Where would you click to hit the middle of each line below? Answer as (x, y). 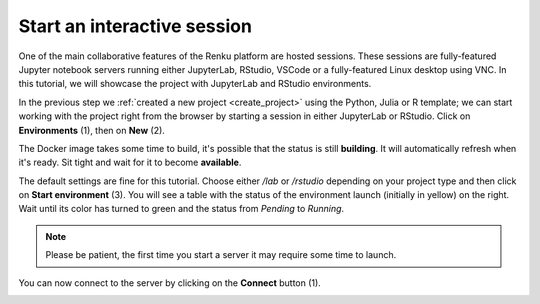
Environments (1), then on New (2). (91, 130)
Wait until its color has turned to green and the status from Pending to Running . (181, 209)
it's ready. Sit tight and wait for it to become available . (130, 162)
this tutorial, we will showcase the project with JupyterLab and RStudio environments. (195, 84)
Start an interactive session (135, 26)
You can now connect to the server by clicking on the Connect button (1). (170, 282)
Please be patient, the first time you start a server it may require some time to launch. (221, 255)
